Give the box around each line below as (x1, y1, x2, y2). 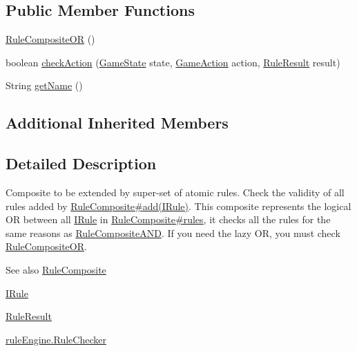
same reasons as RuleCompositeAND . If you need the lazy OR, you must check (6, 225, 340, 240)
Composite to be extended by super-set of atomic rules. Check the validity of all (6, 184, 345, 199)
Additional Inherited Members (6, 112, 229, 133)
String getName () (6, 78, 83, 93)
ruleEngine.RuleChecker (6, 332, 106, 346)
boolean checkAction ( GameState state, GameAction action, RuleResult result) (6, 55, 340, 69)
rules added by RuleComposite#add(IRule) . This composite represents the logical (6, 198, 351, 213)
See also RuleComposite (6, 262, 106, 276)
